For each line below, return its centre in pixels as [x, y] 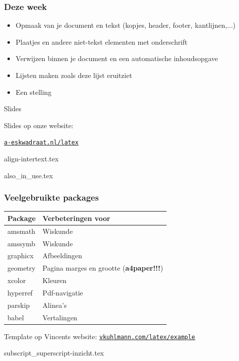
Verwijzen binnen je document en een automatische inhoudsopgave [117, 58]
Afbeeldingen [62, 255]
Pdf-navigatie [63, 292]
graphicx [21, 255]
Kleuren [55, 280]
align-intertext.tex [31, 159]
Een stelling [33, 92]
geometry [22, 268]
